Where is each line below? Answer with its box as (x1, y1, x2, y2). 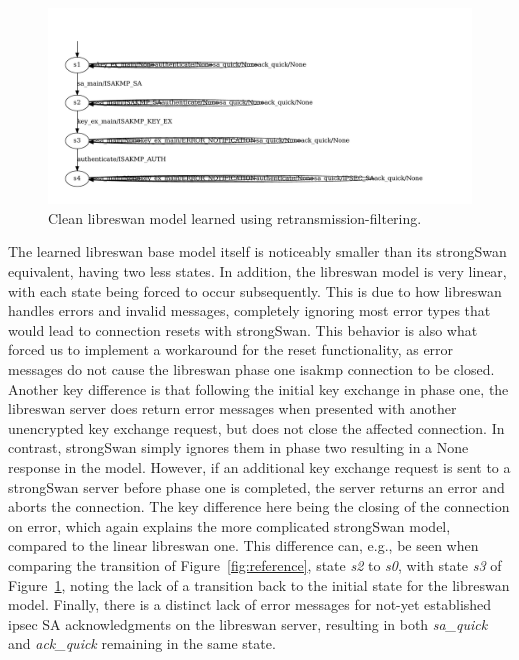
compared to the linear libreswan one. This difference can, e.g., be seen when (8, 535, 479, 556)
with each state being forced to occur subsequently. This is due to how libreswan (8, 280, 502, 301)
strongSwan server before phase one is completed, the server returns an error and (8, 476, 505, 497)
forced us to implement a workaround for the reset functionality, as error (8, 339, 454, 360)
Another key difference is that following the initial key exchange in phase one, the (8, 378, 509, 399)
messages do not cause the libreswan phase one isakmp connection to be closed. (8, 359, 495, 380)
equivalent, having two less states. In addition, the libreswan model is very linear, (8, 261, 507, 282)
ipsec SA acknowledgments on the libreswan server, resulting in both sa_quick (8, 613, 488, 634)
